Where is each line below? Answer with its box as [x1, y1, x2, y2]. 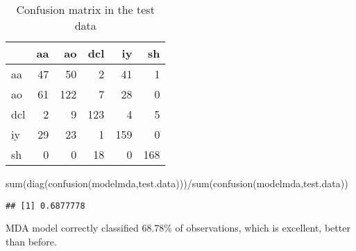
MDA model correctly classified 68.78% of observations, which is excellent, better [6, 220, 350, 235]
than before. [6, 234, 57, 248]
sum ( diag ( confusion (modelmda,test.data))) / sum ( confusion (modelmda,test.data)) [6, 176, 348, 190]
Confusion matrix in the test [16, 1, 155, 17]
